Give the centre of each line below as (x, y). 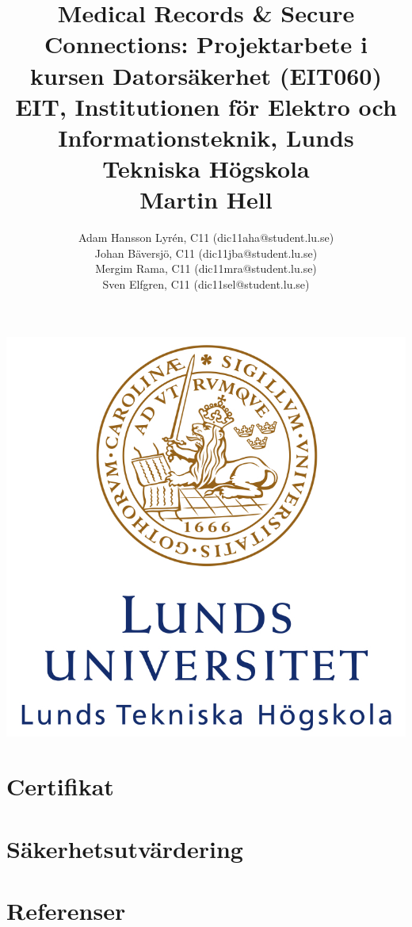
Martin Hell (206, 199)
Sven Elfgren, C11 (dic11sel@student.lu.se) (206, 284)
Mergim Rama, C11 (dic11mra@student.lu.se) (206, 268)
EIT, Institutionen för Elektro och (206, 106)
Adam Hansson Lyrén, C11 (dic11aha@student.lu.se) (206, 237)
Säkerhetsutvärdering (125, 848)
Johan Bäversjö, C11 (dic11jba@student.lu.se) (206, 253)
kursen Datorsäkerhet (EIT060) (206, 75)
